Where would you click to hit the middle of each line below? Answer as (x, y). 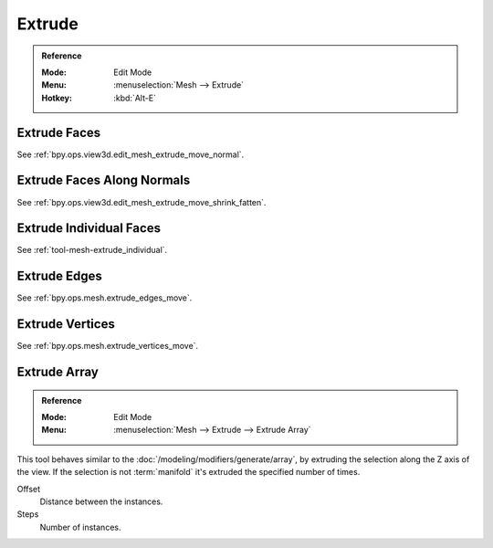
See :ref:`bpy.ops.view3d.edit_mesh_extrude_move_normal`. (131, 154)
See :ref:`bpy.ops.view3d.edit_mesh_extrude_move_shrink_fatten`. (142, 202)
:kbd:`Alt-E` (135, 98)
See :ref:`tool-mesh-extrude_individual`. (92, 250)
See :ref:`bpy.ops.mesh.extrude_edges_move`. (105, 298)
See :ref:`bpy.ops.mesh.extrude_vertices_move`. (108, 346)
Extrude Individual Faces (89, 228)
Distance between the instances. (101, 501)
